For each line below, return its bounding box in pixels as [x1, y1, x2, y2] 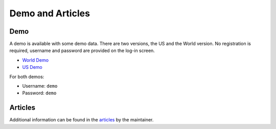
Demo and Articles [9, 8, 90, 19]
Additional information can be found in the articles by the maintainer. [9, 117, 154, 123]
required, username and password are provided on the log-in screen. [9, 47, 155, 54]
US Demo [22, 64, 43, 70]
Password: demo [22, 90, 57, 96]
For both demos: [9, 73, 44, 80]
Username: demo [22, 83, 58, 89]
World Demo [22, 57, 49, 63]
